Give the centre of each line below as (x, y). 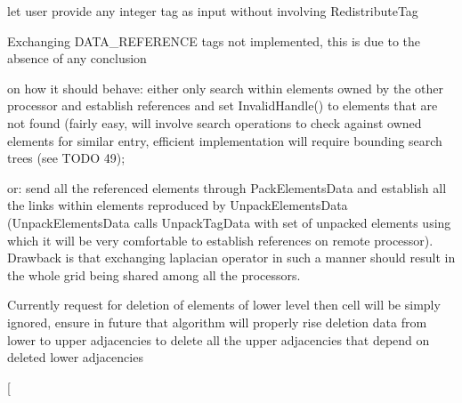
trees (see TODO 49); (66, 158)
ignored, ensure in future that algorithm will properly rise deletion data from (217, 322)
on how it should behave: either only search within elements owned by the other (225, 88)
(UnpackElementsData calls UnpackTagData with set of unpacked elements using (229, 222)
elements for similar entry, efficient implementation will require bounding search (225, 140)
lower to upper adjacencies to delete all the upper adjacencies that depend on (219, 339)
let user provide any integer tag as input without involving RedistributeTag (213, 11)
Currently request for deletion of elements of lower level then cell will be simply (224, 305)
